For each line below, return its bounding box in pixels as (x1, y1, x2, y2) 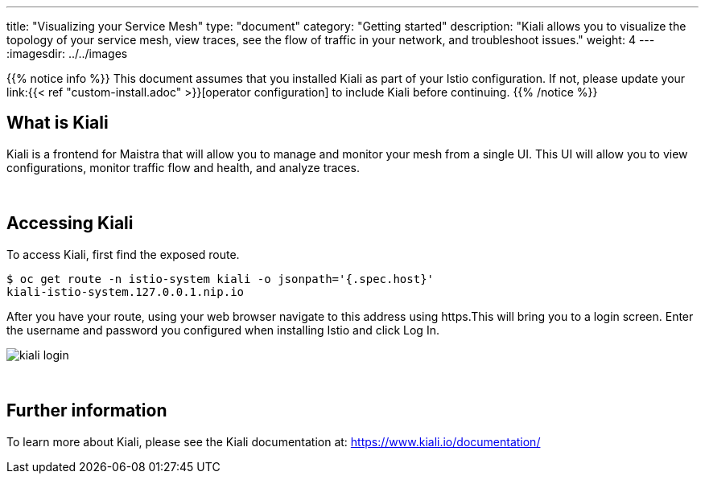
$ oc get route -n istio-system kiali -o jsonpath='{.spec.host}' (6, 272, 435, 285)
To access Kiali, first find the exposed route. (6, 247, 240, 261)
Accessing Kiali (6, 213, 134, 234)
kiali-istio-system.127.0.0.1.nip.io (6, 285, 245, 298)
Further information (6, 400, 167, 421)
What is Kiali (6, 113, 109, 133)
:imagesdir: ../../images (6, 47, 128, 60)
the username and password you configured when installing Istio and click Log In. (6, 322, 439, 337)
